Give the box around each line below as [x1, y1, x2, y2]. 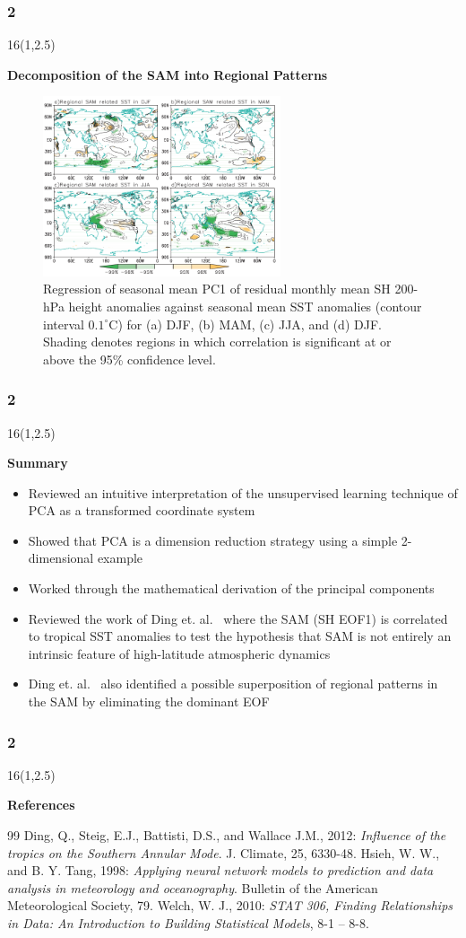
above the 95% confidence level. [43, 349, 216, 368]
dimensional [28, 548, 94, 567]
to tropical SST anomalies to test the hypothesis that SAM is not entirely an [28, 627, 452, 645]
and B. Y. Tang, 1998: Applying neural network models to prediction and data [7, 861, 434, 880]
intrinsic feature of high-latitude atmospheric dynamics [28, 644, 331, 662]
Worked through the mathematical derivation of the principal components [28, 579, 435, 598]
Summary [7, 453, 68, 472]
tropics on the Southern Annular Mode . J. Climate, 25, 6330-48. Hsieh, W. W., [7, 843, 440, 862]
